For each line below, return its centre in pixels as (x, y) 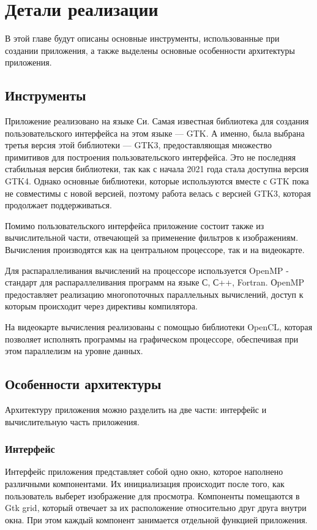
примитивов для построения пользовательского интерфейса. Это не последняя (151, 157)
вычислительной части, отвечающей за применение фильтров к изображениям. (152, 237)
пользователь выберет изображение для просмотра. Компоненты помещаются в (152, 495)
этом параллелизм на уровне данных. (74, 351)
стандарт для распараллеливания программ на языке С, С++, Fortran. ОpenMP (155, 282)
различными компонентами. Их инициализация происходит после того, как (145, 483)
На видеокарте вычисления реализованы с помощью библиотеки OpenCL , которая (159, 327)
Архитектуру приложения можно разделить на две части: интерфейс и (136, 409)
